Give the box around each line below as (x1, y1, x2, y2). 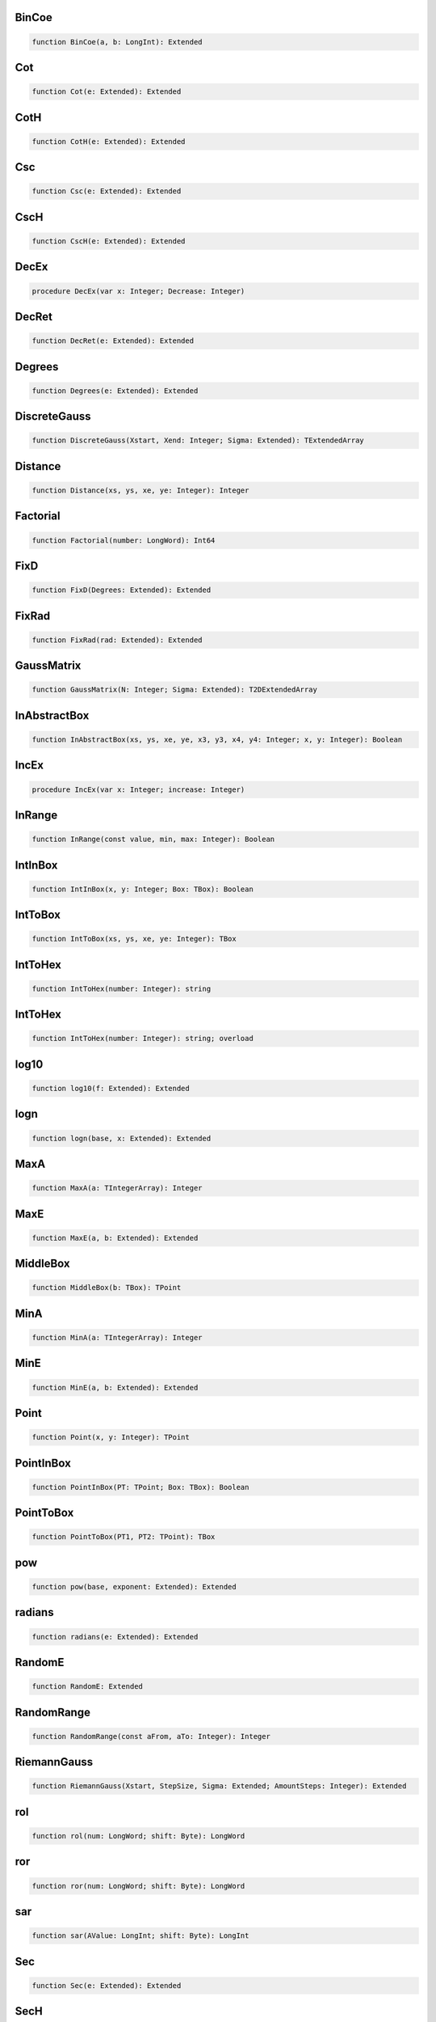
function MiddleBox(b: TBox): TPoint (31, 1283, 182, 1292)
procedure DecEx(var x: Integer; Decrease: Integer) (31, 286, 245, 295)
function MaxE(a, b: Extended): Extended (31, 1233, 199, 1242)
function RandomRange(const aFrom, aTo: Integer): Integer (31, 1732, 270, 1741)
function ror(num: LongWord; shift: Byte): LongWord (31, 1881, 245, 1890)
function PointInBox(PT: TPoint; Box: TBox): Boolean (31, 1483, 249, 1491)
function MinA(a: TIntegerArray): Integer (31, 1333, 203, 1343)
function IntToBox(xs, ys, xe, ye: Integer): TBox (31, 934, 237, 944)
